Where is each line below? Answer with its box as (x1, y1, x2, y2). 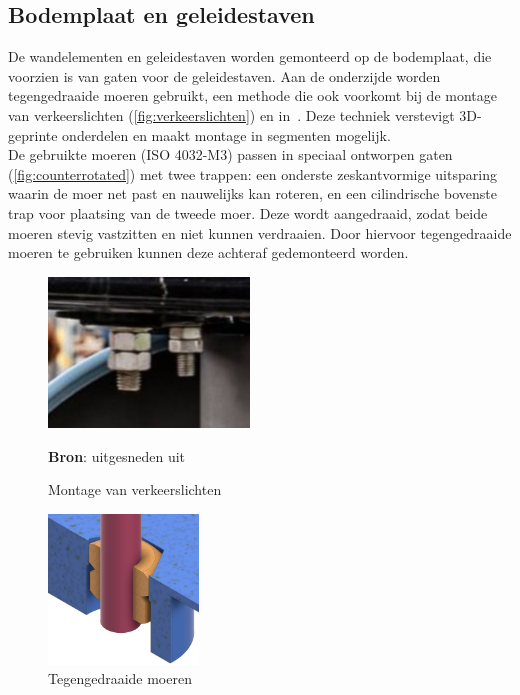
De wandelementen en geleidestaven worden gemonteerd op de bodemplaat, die (8, 46, 492, 67)
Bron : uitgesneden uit (48, 445, 186, 466)
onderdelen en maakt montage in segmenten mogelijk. (62, 124, 391, 145)
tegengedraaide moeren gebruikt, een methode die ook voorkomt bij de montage (8, 85, 497, 106)
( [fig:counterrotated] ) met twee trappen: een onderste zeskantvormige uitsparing (8, 163, 497, 184)
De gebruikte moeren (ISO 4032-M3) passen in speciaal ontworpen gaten (8, 144, 453, 165)
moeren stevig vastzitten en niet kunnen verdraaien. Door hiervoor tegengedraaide (8, 222, 512, 243)
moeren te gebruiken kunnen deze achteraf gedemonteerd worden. (8, 242, 409, 263)
